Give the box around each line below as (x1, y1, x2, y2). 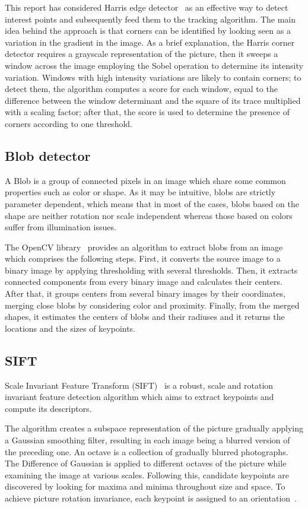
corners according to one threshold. (5, 117, 132, 129)
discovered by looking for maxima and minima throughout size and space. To (5, 480, 285, 493)
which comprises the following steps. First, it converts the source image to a (5, 252, 281, 265)
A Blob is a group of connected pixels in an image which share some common (5, 174, 286, 186)
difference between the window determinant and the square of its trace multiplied (5, 94, 301, 106)
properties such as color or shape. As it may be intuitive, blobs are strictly (5, 186, 276, 198)
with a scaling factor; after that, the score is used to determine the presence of (5, 106, 290, 118)
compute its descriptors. (5, 402, 92, 414)
